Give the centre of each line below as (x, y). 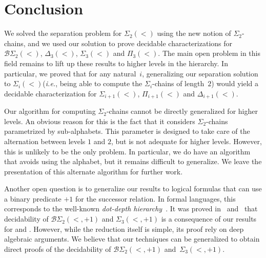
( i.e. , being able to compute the (93, 83)
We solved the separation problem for (63, 33)
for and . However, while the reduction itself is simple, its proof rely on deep (124, 229)
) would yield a (235, 83)
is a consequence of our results (209, 219)
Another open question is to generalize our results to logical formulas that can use (133, 188)
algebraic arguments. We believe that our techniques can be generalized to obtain (132, 239)
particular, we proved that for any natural (70, 73)
